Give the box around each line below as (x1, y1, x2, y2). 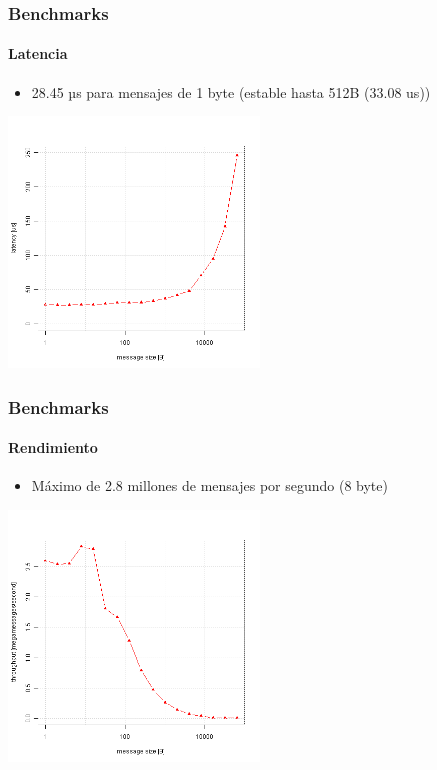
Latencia (8, 43, 68, 64)
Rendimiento (8, 437, 98, 458)
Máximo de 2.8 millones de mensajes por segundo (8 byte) (31, 475, 388, 496)
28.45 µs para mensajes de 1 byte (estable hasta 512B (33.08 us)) (31, 81, 431, 102)
